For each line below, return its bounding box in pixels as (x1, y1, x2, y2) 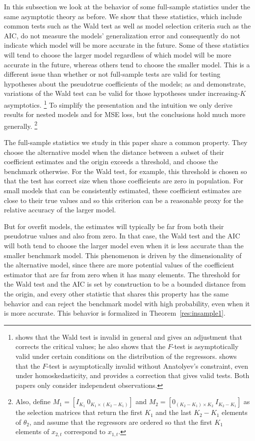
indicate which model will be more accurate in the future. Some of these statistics (4, 40, 250, 50)
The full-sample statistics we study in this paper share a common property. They (4, 137, 248, 147)
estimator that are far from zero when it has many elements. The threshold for (4, 269, 240, 279)
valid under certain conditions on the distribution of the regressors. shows (15, 351, 237, 361)
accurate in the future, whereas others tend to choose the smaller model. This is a (4, 59, 250, 69)
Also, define (15, 396, 51, 407)
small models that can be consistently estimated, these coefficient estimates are (4, 185, 242, 195)
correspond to (64, 426, 106, 437)
